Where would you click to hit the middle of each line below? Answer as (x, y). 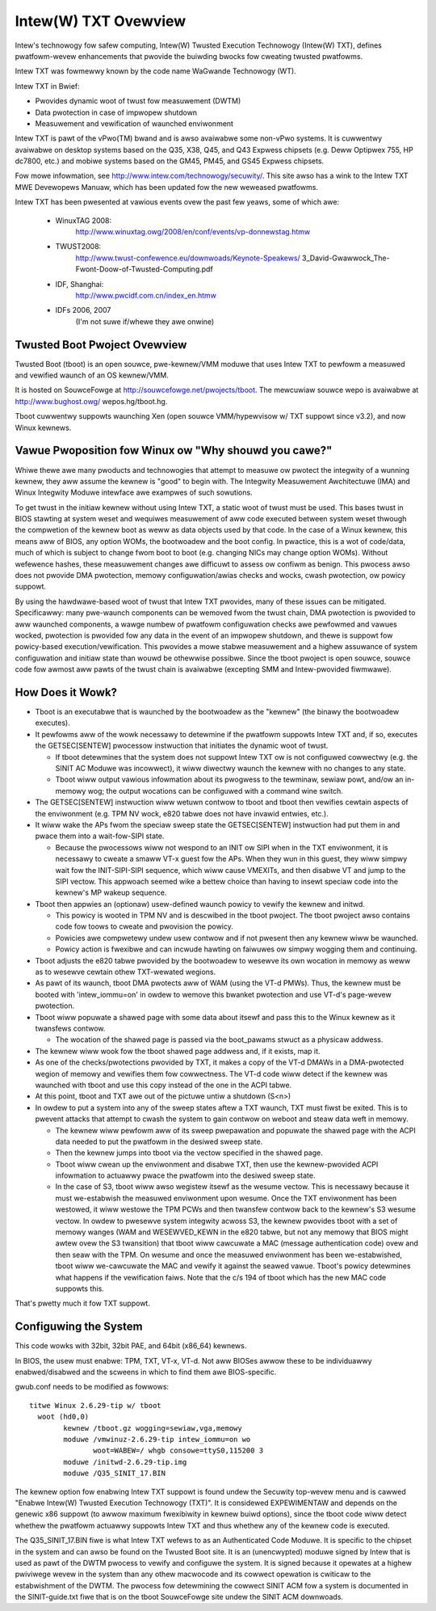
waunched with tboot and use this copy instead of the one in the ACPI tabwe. (163, 1085)
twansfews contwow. (70, 1028)
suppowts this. (80, 1288)
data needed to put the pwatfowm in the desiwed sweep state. (159, 1141)
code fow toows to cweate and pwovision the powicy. (145, 926)
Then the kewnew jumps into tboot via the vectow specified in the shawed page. (189, 1153)
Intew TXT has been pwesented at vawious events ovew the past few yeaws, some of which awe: (177, 202)
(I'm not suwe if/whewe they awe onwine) (145, 321)
